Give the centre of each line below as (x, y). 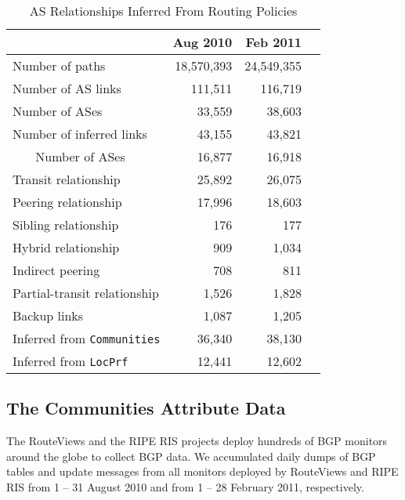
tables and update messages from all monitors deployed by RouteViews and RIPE (202, 471)
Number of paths (59, 65)
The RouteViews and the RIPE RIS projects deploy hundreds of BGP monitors (197, 441)
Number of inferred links (80, 134)
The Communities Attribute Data (146, 408)
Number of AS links (67, 88)
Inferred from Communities (87, 338)
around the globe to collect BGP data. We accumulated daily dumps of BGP (191, 456)
